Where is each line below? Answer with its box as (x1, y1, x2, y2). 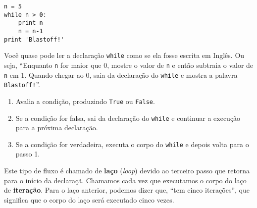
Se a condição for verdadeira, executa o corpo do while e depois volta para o (15, 139, 249, 149)
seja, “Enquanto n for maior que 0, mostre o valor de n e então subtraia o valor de (4, 59, 254, 70)
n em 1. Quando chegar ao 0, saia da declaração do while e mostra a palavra (4, 69, 238, 80)
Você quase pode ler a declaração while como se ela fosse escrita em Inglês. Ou (4, 50, 245, 60)
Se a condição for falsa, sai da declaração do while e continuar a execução (15, 112, 241, 123)
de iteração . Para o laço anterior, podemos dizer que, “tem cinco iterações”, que (4, 185, 250, 195)
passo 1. (15, 149, 40, 159)
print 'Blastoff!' (4, 36, 64, 43)
